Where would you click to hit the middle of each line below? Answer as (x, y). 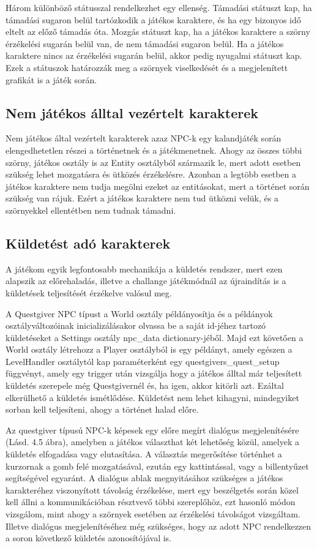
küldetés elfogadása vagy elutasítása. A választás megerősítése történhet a (144, 454)
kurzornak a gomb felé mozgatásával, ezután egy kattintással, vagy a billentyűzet (157, 466)
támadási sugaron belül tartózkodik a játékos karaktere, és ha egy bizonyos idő (153, 19)
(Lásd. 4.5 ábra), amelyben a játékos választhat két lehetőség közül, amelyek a (152, 442)
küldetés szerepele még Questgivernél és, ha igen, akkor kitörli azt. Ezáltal (145, 385)
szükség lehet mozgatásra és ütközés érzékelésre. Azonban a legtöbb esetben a (151, 174)
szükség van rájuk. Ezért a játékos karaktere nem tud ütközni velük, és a (142, 198)
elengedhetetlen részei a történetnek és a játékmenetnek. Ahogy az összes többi (154, 150)
